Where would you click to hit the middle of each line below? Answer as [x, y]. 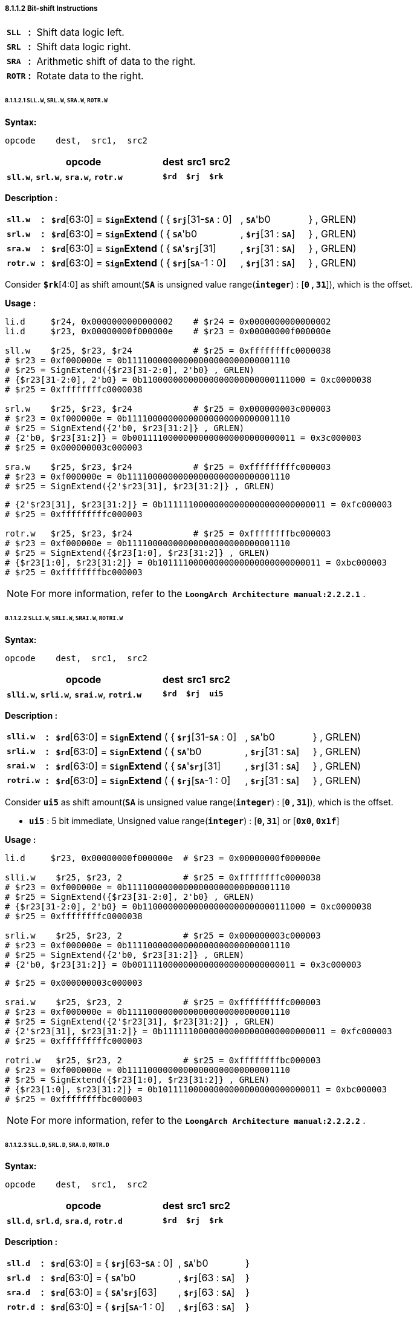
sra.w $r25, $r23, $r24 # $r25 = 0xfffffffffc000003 [168, 467]
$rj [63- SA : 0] [142, 1263]
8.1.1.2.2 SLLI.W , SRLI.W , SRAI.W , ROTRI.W [64, 618]
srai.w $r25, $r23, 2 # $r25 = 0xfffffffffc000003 [163, 1002]
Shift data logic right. [84, 47]
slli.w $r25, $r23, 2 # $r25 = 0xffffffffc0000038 [163, 877]
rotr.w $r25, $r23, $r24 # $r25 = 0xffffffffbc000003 [168, 534]
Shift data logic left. [80, 32]
